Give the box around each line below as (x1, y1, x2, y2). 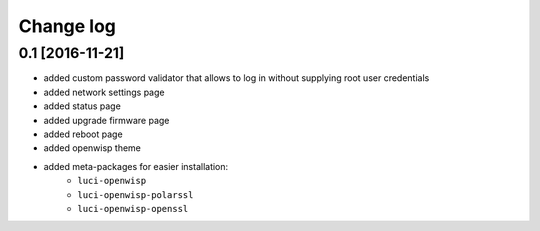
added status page (43, 100, 122, 112)
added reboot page (43, 128, 124, 140)
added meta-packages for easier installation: (43, 160, 229, 172)
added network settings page (43, 86, 165, 98)
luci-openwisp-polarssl (77, 189, 194, 200)
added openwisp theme (43, 142, 142, 154)
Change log (18, 15, 117, 37)
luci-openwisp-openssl (77, 203, 189, 214)
